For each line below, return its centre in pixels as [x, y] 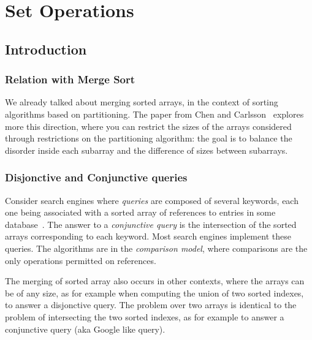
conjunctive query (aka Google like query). [85, 329]
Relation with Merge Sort [70, 79]
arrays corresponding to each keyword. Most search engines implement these [148, 236]
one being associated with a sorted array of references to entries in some [140, 212]
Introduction [46, 49]
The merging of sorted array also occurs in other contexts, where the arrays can [155, 281]
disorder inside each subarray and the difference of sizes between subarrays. [146, 150]
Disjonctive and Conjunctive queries [96, 177]
